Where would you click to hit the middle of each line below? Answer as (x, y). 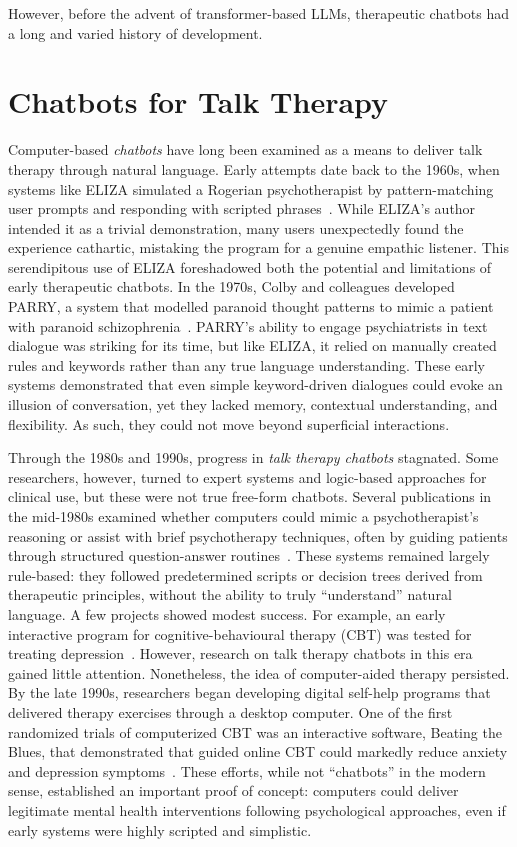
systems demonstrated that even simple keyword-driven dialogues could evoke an (255, 384)
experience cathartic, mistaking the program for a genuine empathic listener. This (258, 247)
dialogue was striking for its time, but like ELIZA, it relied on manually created (252, 345)
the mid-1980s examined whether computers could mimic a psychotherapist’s (243, 516)
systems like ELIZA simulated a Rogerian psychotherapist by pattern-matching (251, 188)
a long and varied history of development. (135, 32)
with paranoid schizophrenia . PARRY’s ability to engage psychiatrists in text (248, 325)
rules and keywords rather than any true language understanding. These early (247, 364)
